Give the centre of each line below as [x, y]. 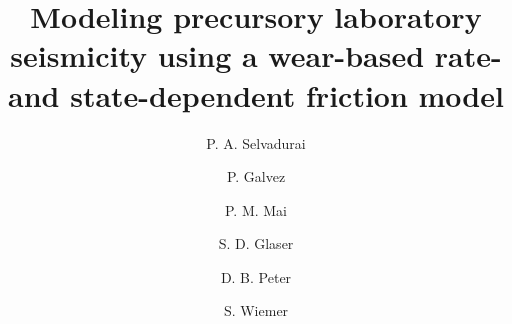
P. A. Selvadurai [256, 142]
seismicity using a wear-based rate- [256, 55]
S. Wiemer [256, 310]
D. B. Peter [256, 276]
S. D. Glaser [256, 243]
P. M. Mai [256, 209]
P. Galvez [256, 176]
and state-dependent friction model [256, 94]
